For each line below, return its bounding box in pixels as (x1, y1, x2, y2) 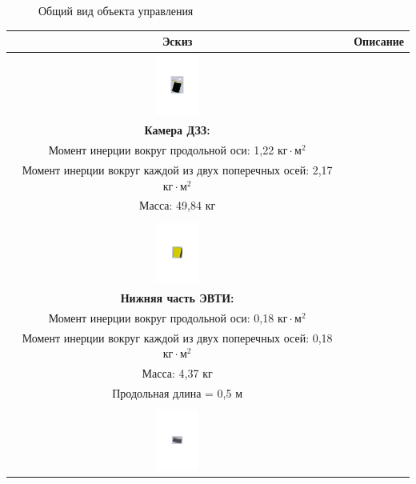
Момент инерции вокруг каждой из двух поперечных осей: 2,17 (22, 162, 333, 178)
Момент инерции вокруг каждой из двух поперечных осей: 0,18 (22, 329, 333, 346)
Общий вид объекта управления (38, 2, 194, 18)
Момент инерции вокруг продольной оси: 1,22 (48, 142, 274, 158)
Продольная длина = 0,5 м (112, 384, 242, 401)
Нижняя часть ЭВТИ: (120, 290, 234, 306)
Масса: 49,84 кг (139, 197, 216, 214)
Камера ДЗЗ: (144, 122, 210, 138)
